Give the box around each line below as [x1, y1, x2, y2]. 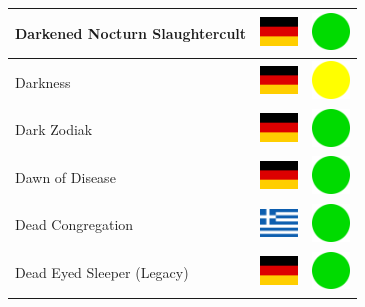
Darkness [15, 71, 71, 92]
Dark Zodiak [15, 119, 93, 140]
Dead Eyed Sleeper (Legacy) [15, 262, 189, 283]
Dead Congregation [15, 214, 134, 235]
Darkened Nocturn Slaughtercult [15, 22, 247, 43]
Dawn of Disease [15, 166, 116, 187]
